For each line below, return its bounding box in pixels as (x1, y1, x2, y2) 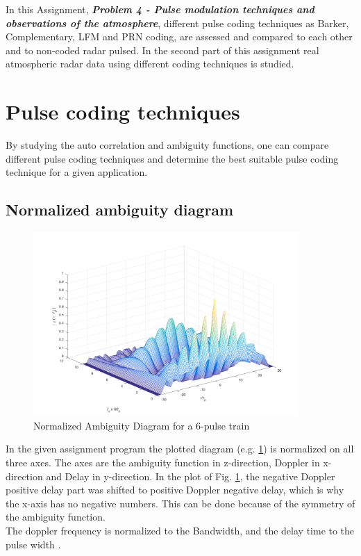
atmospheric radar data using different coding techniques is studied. (6, 56, 294, 71)
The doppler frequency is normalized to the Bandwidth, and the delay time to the (6, 523, 355, 538)
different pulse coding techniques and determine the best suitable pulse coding (6, 151, 339, 165)
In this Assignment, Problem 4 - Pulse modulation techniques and (6, 2, 314, 16)
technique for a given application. (6, 165, 148, 179)
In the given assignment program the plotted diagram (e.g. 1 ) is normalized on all (6, 441, 354, 456)
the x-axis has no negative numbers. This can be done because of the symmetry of (6, 496, 355, 510)
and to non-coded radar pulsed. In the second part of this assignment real (6, 42, 319, 57)
